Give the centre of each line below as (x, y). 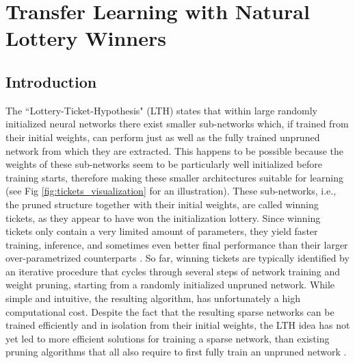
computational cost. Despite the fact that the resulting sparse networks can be (170, 311)
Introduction (51, 81)
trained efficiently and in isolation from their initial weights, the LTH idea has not (178, 325)
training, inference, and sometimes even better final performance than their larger (177, 244)
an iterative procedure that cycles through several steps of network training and (173, 271)
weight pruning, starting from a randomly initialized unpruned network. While (170, 285)
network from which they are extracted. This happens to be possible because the (175, 150)
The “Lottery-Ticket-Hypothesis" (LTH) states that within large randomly (161, 110)
